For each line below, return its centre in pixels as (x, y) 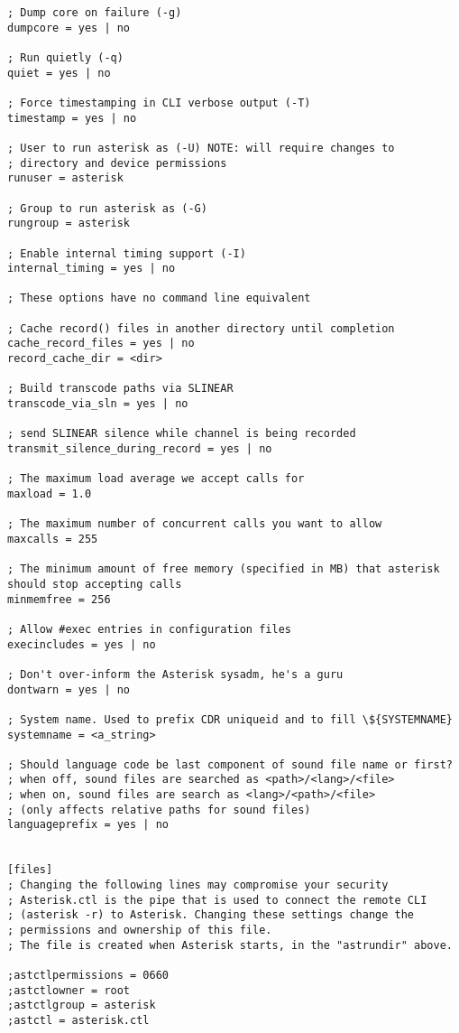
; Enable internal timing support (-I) (127, 253)
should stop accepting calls (95, 584)
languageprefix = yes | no (88, 825)
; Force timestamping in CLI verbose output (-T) (159, 102)
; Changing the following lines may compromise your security (198, 885)
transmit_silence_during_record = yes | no (140, 449)
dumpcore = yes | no (69, 28)
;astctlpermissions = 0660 (88, 975)
